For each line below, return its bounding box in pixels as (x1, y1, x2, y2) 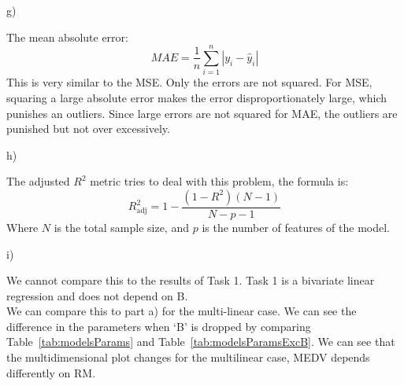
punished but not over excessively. (6, 120, 170, 137)
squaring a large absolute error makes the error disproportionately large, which (6, 89, 387, 105)
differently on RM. (6, 364, 96, 380)
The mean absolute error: (6, 28, 128, 45)
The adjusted (6, 173, 70, 189)
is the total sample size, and (54, 219, 189, 235)
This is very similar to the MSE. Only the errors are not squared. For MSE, (6, 74, 372, 90)
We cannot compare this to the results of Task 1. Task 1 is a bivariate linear (6, 272, 375, 289)
